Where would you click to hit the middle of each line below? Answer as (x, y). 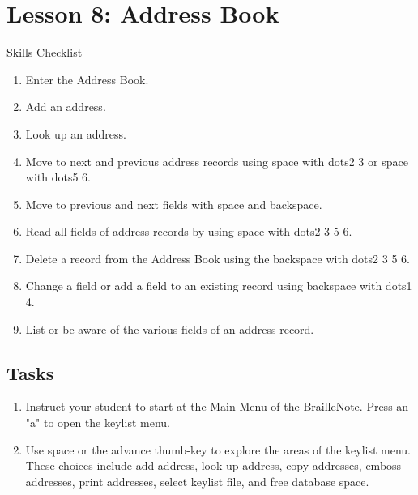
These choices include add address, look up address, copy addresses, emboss (213, 465)
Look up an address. (76, 133)
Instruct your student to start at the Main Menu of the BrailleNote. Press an (217, 406)
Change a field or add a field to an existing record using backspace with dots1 (219, 286)
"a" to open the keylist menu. (98, 422)
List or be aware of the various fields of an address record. (170, 329)
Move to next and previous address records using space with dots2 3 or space (217, 161)
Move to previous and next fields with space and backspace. (174, 204)
